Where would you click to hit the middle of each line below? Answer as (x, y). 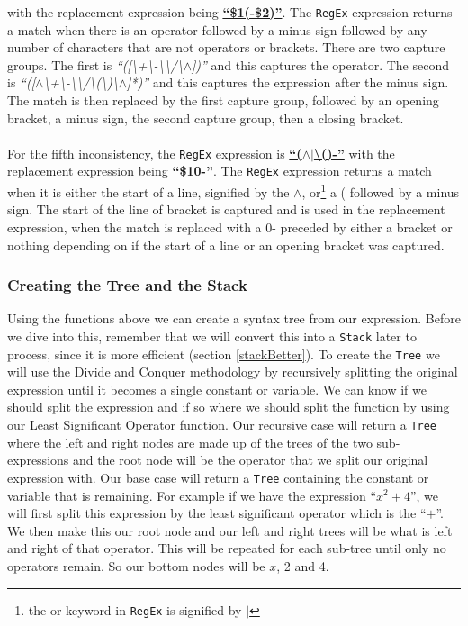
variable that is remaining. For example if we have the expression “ (192, 495)
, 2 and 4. (303, 565)
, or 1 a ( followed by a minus (381, 191)
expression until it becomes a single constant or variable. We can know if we (217, 389)
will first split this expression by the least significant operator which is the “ (217, 513)
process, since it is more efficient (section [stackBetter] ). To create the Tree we (224, 354)
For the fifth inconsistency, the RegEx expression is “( (155, 153)
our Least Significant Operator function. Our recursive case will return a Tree (222, 425)
